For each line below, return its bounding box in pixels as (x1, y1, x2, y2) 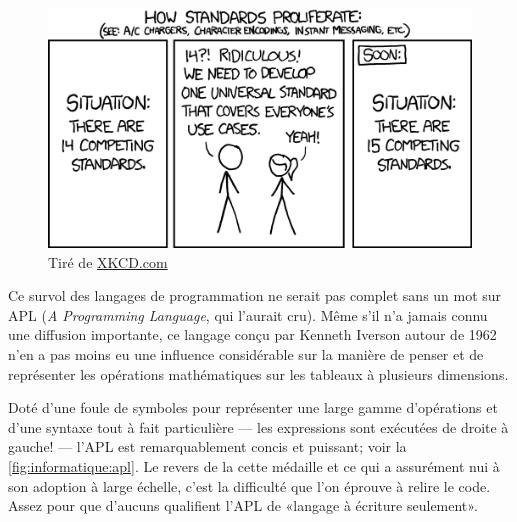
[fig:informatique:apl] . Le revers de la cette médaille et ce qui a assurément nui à (8, 455, 500, 476)
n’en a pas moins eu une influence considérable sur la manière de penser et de (8, 343, 484, 364)
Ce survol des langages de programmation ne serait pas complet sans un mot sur (8, 285, 502, 306)
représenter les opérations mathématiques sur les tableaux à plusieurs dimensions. (8, 363, 509, 384)
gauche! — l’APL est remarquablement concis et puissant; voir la (8, 436, 407, 457)
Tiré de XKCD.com (48, 251, 168, 272)
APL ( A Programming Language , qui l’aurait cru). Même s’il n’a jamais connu (8, 304, 488, 325)
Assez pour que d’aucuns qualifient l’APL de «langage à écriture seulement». (8, 495, 478, 516)
